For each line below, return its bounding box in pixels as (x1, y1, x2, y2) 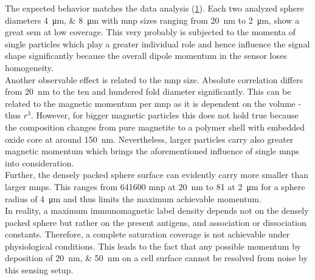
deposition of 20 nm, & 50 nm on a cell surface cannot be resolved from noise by (5, 251, 308, 264)
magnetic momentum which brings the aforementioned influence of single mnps (5, 145, 299, 157)
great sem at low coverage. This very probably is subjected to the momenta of (5, 26, 296, 38)
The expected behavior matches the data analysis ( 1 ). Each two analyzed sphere (5, 2, 304, 14)
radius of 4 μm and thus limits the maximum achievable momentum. (5, 192, 261, 205)
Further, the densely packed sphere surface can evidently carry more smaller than (5, 168, 308, 181)
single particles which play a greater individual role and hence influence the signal (5, 37, 310, 50)
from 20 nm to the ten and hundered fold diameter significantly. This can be (5, 85, 291, 98)
